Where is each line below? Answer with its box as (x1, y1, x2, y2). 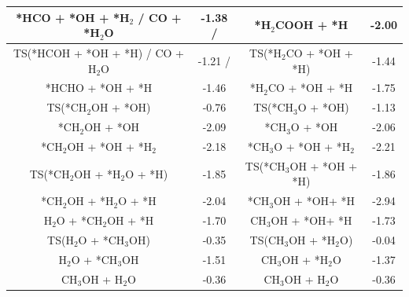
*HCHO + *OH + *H (45, 79, 153, 96)
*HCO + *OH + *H (16, 9, 130, 25)
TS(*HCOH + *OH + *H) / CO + (13, 44, 184, 60)
